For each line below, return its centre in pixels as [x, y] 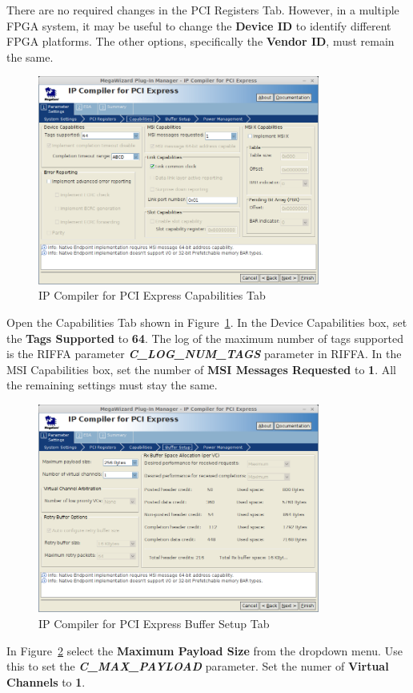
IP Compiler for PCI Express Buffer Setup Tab [154, 624]
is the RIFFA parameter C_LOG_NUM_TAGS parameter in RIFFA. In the [204, 354]
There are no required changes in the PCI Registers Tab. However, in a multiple [203, 10]
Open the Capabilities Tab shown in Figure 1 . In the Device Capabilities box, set [207, 322]
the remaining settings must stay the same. [112, 385]
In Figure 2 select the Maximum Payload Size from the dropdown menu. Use [204, 650]
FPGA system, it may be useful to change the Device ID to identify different [199, 25]
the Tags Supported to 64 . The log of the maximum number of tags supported [205, 338]
